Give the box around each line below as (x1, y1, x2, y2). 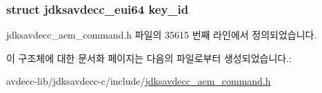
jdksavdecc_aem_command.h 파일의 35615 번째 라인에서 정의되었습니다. (6, 28, 317, 42)
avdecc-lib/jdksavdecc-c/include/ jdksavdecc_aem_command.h (6, 74, 271, 88)
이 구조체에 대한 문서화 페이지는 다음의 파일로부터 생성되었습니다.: (6, 50, 292, 65)
